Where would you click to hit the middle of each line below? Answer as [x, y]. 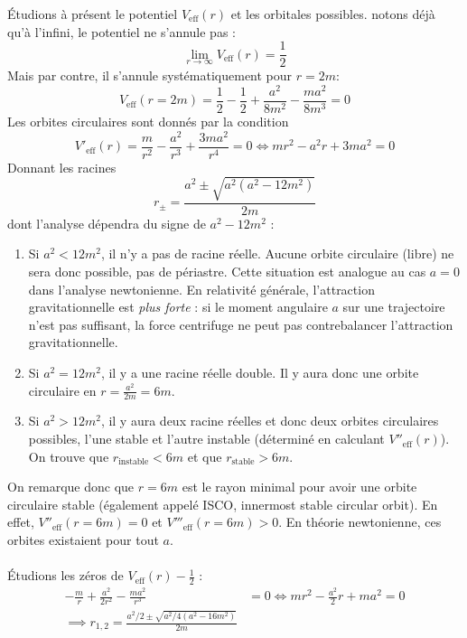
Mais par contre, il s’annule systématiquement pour [150, 75]
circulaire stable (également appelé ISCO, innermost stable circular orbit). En [223, 504]
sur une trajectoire [394, 307]
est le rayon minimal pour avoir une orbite [299, 487]
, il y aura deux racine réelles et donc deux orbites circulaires [270, 421]
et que [205, 456]
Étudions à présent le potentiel [93, 14]
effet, [21, 522]
